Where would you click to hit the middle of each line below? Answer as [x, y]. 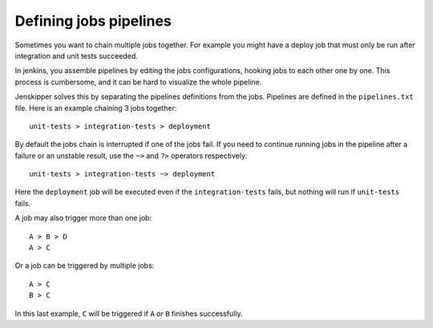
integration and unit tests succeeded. [76, 55]
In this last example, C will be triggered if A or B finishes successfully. [129, 314]
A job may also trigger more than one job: [83, 218]
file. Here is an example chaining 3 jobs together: [96, 107]
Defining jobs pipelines [93, 21]
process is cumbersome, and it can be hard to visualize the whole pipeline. [138, 82]
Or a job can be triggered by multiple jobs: [85, 265]
